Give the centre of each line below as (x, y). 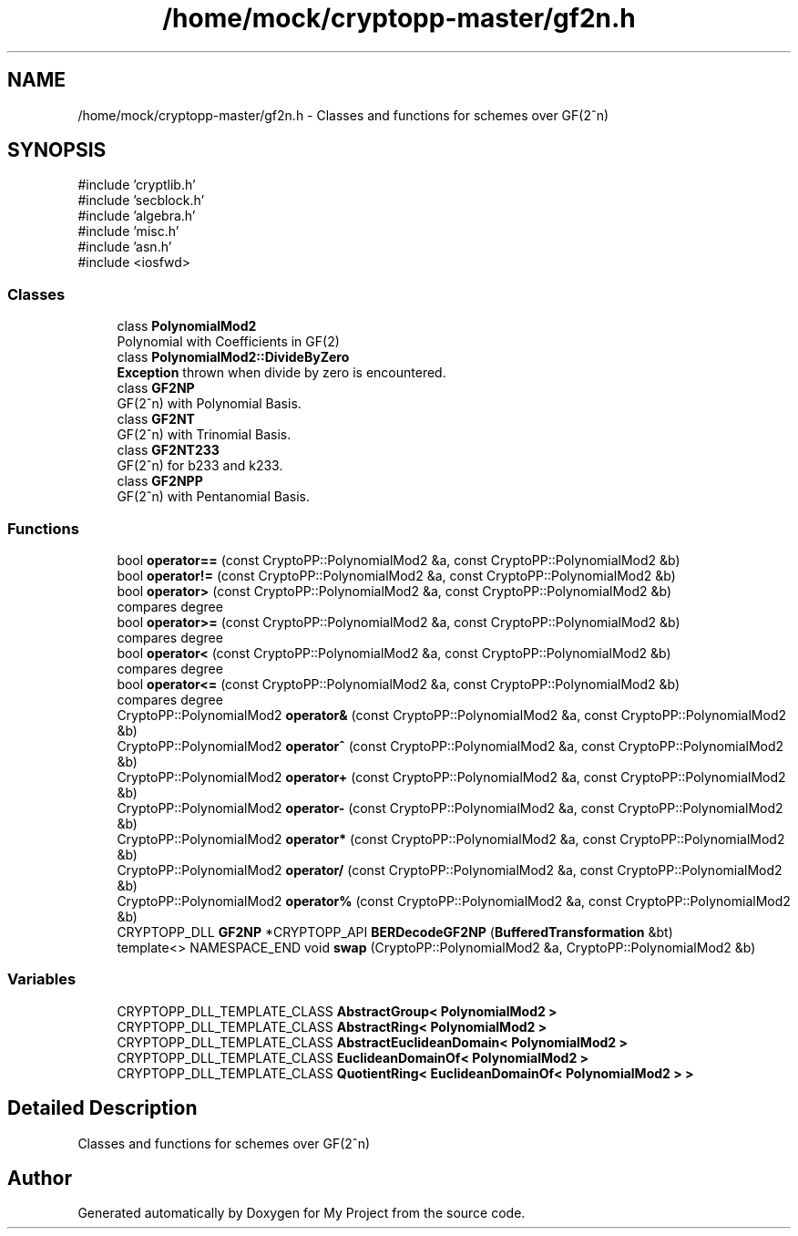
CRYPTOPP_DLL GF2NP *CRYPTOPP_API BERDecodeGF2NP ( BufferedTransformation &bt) (395, 932)
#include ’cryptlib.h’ (137, 185)
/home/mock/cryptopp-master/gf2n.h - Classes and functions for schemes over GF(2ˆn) (343, 115)
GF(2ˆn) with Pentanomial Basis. (214, 497)
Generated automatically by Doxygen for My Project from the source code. (302, 1213)
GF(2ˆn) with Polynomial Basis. (209, 404)
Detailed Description (102, 1108)
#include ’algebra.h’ (137, 216)
